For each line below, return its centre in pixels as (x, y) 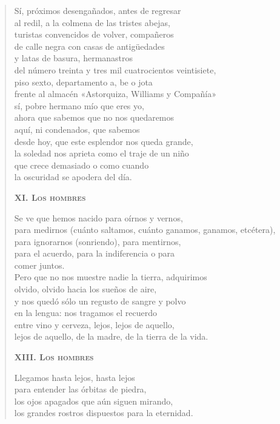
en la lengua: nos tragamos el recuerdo (85, 313)
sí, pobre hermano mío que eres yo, (79, 105)
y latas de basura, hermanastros (74, 58)
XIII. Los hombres (54, 357)
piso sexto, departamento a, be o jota (83, 82)
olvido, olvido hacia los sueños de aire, (85, 289)
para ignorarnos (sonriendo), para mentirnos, (98, 241)
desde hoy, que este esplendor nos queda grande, (104, 141)
